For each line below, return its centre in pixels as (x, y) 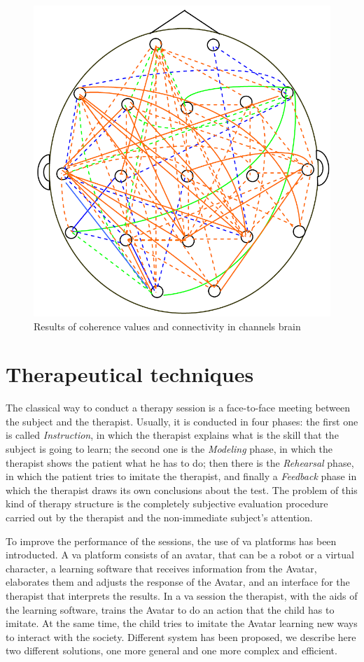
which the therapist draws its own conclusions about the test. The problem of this (182, 490)
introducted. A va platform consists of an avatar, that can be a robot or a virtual (180, 555)
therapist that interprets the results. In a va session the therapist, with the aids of (182, 596)
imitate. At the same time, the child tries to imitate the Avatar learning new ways (182, 623)
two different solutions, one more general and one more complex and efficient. (171, 650)
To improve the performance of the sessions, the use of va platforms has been (171, 541)
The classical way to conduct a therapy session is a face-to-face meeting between (178, 408)
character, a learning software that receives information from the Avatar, (161, 568)
